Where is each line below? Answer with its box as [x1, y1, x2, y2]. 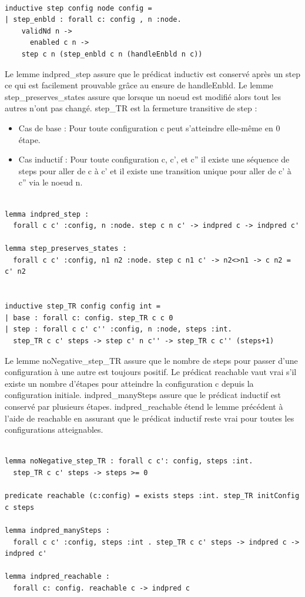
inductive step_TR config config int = [5, 302, 160, 311]
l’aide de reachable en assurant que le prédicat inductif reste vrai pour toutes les [5, 412, 294, 424]
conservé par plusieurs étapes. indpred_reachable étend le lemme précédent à [5, 400, 283, 412]
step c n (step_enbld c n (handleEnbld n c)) [21, 49, 203, 58]
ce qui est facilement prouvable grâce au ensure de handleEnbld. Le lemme [5, 79, 273, 91]
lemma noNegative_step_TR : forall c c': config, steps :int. [5, 457, 253, 466]
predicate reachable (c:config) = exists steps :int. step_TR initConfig [5, 492, 300, 500]
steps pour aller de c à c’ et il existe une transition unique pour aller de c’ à [18, 164, 291, 177]
